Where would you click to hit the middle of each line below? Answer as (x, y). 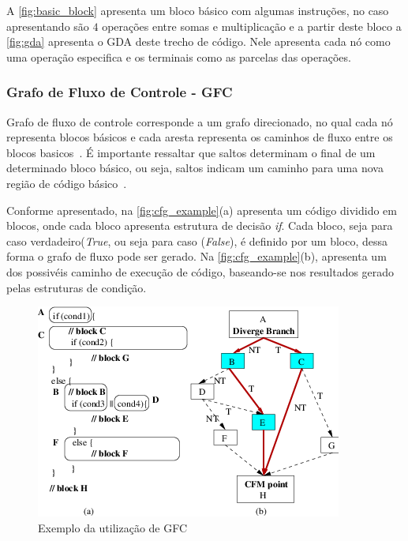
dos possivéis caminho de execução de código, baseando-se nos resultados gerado (200, 271)
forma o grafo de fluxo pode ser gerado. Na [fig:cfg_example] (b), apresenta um (197, 256)
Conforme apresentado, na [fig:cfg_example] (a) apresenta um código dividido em (202, 210)
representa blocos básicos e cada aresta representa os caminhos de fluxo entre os (200, 137)
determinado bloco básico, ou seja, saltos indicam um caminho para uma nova (195, 168)
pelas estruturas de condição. (77, 287)
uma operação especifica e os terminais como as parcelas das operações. (179, 56)
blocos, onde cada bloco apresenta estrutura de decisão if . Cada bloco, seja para (200, 225)
